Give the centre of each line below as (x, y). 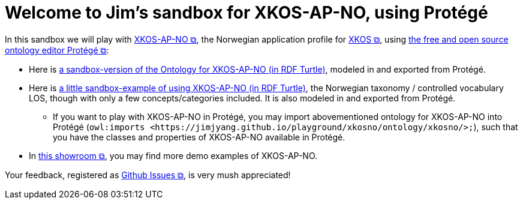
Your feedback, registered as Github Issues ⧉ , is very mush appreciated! (148, 175)
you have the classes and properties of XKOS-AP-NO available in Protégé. (199, 137)
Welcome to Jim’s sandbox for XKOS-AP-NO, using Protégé (247, 13)
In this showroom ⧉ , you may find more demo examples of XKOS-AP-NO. (173, 155)
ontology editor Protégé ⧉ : (57, 50)
